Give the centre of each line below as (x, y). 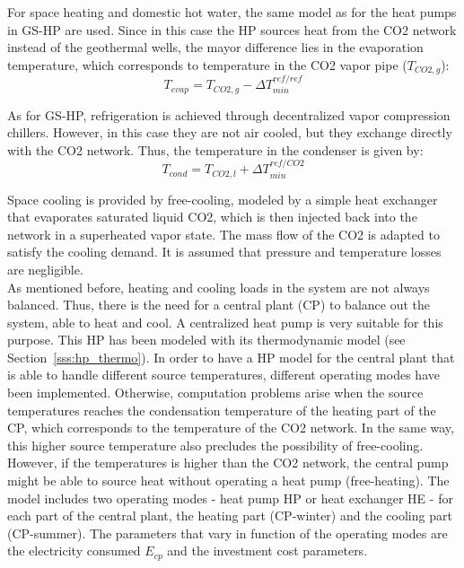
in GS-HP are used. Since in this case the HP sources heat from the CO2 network (232, 29)
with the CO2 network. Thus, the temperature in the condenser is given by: (215, 149)
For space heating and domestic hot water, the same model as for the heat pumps (232, 12)
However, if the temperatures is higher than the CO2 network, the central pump (228, 463)
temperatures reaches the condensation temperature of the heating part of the (222, 410)
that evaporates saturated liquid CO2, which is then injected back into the (212, 217)
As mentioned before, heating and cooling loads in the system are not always (219, 287)
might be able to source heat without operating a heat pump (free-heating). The (228, 481)
